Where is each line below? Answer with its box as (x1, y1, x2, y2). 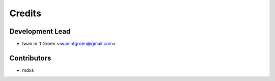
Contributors (9, 53, 51, 62)
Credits (9, 8, 42, 19)
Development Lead (9, 27, 71, 36)
